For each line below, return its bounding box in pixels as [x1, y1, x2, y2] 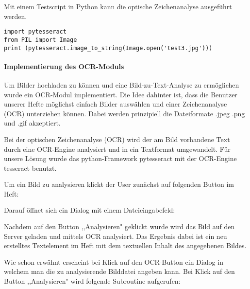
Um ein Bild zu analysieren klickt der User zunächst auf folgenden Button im [4, 179, 234, 189]
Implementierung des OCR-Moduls [4, 61, 124, 71]
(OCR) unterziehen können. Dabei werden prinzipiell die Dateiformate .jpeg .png [4, 108, 245, 118]
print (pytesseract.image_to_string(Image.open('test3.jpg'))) [4, 44, 213, 52]
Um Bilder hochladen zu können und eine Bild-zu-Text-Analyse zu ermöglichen [4, 79, 239, 90]
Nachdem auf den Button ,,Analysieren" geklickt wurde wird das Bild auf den [4, 221, 235, 232]
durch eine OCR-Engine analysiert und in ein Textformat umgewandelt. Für [4, 144, 231, 154]
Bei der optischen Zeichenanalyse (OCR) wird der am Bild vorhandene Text [4, 134, 230, 144]
